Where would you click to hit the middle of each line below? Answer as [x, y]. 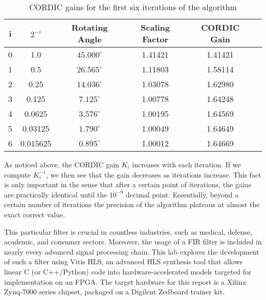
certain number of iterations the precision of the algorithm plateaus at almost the [132, 204]
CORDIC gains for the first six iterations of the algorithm [133, 7]
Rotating [90, 27]
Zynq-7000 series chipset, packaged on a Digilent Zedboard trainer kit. [115, 292]
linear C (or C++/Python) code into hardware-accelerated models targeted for [128, 271]
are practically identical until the [56, 194]
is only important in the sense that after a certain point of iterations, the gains [128, 184]
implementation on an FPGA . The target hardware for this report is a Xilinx [125, 281]
